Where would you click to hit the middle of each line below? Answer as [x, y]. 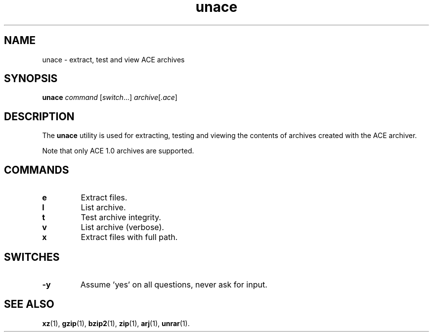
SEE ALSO [29, 304]
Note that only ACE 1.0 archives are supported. [118, 151]
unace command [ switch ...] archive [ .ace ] [110, 97]
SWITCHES [32, 257]
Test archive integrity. [121, 217]
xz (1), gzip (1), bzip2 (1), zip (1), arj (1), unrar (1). [116, 323]
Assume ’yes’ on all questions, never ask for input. [174, 284]
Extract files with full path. [129, 237]
